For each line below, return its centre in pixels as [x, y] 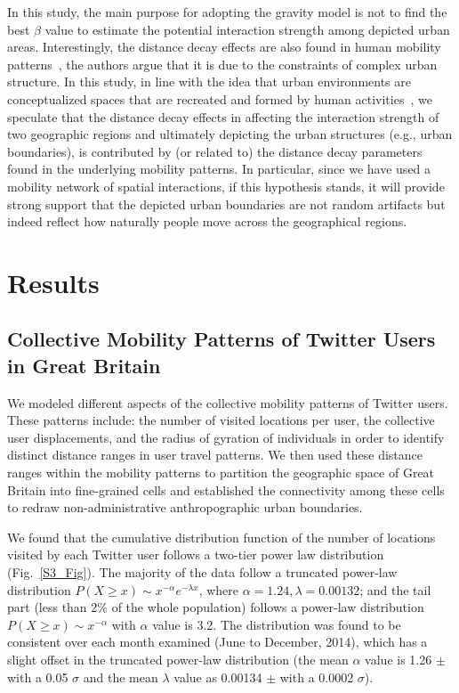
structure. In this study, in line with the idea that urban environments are [209, 82]
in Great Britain [84, 365]
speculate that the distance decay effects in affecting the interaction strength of [223, 116]
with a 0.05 [38, 677]
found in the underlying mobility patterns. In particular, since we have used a [219, 169]
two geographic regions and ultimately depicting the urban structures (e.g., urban [230, 134]
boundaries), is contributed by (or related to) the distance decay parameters [215, 151]
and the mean [121, 677]
